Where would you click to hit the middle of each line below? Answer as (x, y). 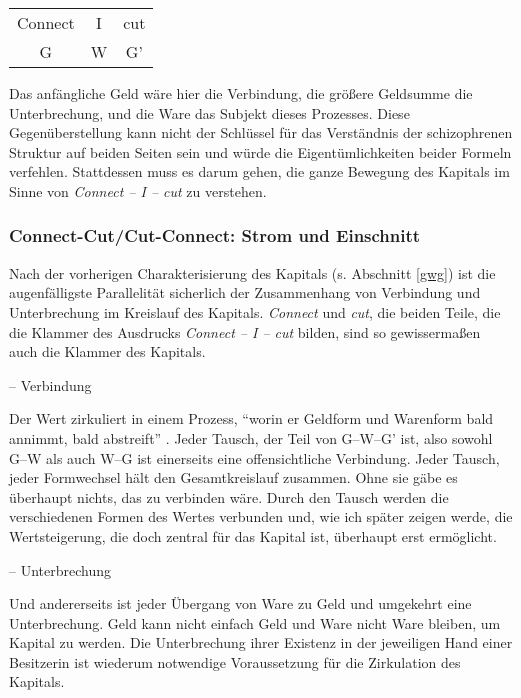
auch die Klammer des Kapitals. (107, 351)
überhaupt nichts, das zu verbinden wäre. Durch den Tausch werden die (229, 496)
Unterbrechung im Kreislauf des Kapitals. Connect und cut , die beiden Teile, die (255, 311)
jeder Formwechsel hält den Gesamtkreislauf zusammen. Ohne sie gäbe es (233, 477)
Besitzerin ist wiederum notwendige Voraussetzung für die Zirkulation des (235, 661)
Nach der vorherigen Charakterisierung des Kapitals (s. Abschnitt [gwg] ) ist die (252, 272)
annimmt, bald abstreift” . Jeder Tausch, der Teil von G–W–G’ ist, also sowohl (251, 437)
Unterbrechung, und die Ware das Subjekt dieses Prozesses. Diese (209, 112)
